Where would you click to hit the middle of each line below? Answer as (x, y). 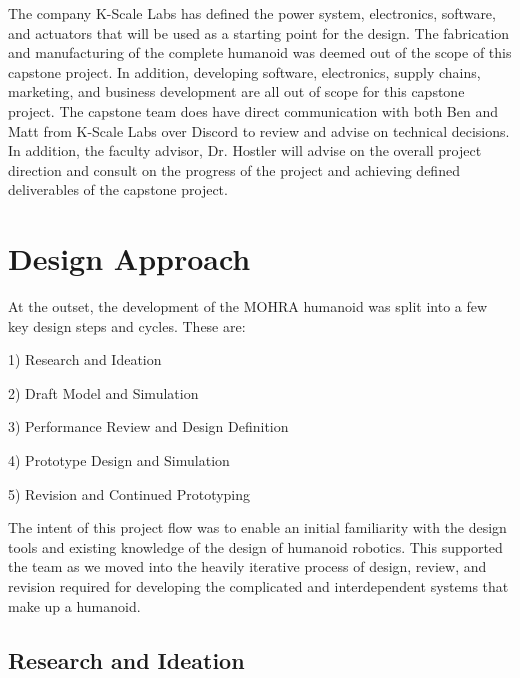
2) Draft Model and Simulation (103, 392)
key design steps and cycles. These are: (127, 325)
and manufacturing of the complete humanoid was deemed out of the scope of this (260, 52)
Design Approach (129, 258)
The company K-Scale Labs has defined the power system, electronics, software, (252, 13)
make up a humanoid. (74, 605)
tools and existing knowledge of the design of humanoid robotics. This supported (255, 546)
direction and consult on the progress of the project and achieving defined (234, 169)
